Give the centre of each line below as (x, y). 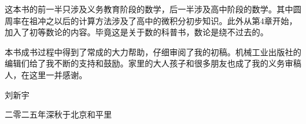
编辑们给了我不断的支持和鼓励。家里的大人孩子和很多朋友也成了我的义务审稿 (153, 63)
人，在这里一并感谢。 (46, 74)
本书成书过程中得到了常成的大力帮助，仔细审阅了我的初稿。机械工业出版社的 (153, 51)
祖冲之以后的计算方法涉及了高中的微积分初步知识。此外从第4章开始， (163, 20)
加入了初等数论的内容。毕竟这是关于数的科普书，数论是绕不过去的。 (137, 32)
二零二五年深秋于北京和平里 (58, 114)
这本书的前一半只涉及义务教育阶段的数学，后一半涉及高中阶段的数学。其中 (149, 9)
